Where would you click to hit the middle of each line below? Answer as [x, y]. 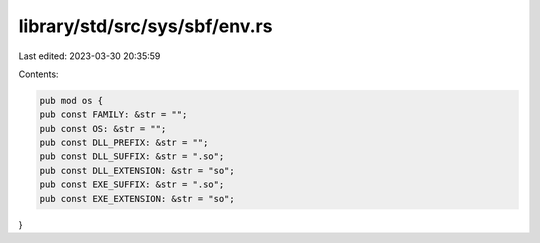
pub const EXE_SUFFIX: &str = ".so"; [132, 184]
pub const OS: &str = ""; [103, 128]
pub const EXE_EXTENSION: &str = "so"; [137, 198]
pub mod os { [71, 100]
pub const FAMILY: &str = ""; [113, 114]
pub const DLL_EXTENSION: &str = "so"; [137, 170]
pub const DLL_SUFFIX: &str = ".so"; [132, 156]
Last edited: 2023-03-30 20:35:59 [89, 56]
